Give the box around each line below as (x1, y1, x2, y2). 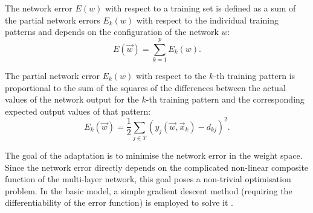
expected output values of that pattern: (5, 104, 151, 117)
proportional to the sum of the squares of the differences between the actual (5, 81, 286, 94)
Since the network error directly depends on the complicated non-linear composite (5, 161, 309, 173)
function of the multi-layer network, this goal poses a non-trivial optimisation (5, 173, 291, 185)
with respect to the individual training (136, 13, 279, 26)
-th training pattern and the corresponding (146, 93, 305, 106)
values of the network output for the (5, 93, 139, 106)
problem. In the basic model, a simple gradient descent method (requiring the (5, 184, 292, 197)
